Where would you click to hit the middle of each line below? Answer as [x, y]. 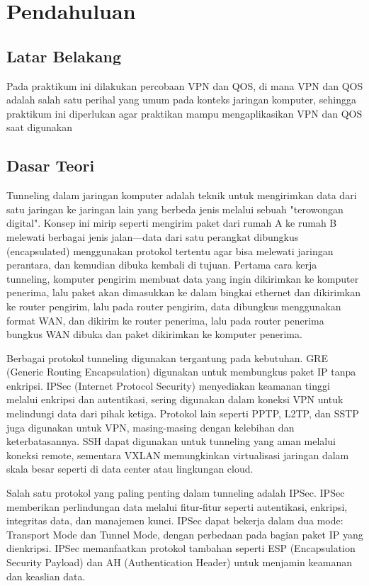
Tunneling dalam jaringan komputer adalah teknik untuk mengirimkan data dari [182, 195]
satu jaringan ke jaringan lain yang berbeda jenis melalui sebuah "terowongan [175, 209]
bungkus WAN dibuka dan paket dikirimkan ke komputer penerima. [154, 334]
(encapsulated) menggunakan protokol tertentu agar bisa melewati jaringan [170, 250]
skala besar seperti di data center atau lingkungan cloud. [130, 469]
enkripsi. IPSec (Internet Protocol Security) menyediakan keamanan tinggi [168, 385]
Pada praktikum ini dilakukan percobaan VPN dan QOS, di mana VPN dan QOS [185, 85]
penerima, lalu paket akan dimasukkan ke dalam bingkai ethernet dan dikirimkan [183, 292]
